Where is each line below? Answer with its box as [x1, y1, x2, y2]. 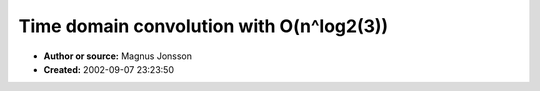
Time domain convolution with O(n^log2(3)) [18, 15, 389, 37]
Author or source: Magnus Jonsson [43, 50, 193, 62]
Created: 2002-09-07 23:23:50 [43, 63, 175, 75]
